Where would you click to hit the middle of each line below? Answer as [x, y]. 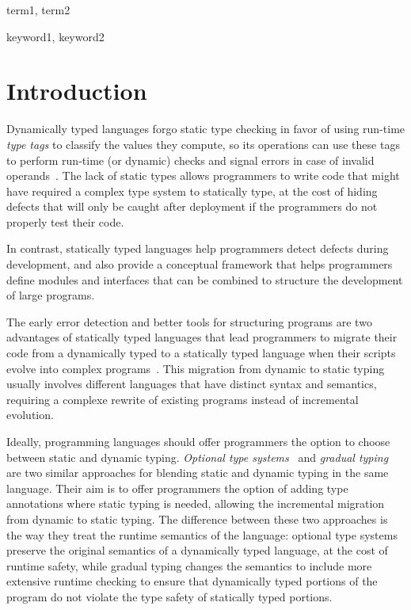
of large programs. [51, 295]
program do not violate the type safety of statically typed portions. [169, 596]
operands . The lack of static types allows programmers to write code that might [203, 175]
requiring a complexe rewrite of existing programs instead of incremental [183, 399]
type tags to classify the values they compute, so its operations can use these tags [203, 144]
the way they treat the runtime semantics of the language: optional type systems [202, 534]
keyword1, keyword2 [55, 36]
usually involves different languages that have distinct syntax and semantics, [192, 384]
